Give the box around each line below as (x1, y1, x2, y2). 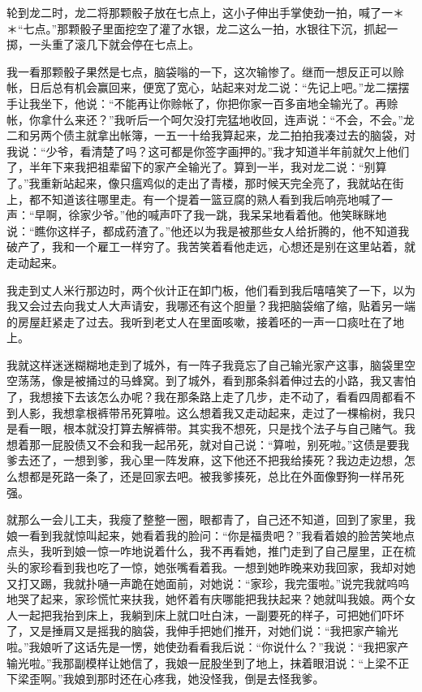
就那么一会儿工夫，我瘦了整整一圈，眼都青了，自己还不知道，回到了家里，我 (6, 511, 416, 528)
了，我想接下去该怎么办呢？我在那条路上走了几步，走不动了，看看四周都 (6, 388, 393, 405)
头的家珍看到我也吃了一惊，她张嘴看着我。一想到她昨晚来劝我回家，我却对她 (6, 559, 416, 575)
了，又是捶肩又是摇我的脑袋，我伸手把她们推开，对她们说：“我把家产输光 (6, 622, 398, 639)
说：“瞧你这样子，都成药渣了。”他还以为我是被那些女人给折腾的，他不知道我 (6, 222, 410, 239)
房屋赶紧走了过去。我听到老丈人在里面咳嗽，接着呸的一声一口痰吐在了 (17, 313, 393, 330)
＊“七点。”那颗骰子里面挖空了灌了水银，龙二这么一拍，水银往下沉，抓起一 (6, 19, 398, 37)
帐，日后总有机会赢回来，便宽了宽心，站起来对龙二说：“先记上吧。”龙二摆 (6, 79, 398, 96)
